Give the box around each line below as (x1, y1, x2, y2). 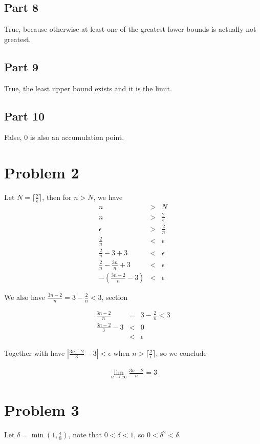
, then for (42, 192, 72, 203)
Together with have (4, 348, 65, 358)
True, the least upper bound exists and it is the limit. (4, 83, 172, 93)
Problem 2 (4, 162, 79, 183)
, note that (68, 429, 102, 440)
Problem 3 (4, 399, 79, 420)
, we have (93, 192, 123, 203)
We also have (4, 291, 45, 302)
